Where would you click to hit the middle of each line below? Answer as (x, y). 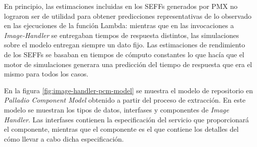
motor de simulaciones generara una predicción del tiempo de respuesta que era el (128, 64)
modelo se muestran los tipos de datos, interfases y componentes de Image (117, 109)
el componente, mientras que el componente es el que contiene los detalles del (121, 129)
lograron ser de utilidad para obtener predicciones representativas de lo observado (128, 16)
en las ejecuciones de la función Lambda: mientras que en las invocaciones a (119, 25)
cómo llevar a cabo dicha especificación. (64, 138)
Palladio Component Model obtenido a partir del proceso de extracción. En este (125, 100)
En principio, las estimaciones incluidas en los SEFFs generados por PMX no (121, 6)
